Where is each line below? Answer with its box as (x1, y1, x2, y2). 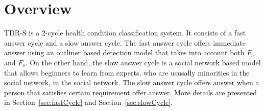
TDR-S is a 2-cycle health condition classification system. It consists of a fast (4, 27, 246, 38)
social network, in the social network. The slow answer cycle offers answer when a (4, 77, 259, 88)
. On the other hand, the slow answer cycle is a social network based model (25, 57, 261, 67)
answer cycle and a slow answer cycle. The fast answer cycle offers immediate (4, 37, 246, 48)
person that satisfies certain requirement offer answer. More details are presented (4, 87, 257, 97)
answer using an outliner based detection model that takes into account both (4, 47, 245, 58)
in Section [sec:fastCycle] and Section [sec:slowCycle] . (4, 97, 173, 107)
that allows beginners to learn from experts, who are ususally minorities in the (4, 67, 250, 78)
